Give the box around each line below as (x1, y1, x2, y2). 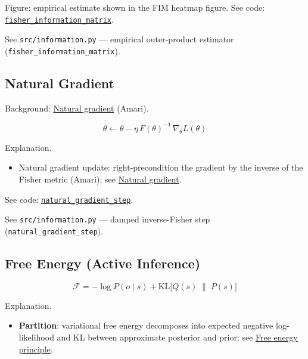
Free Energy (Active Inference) (5, 254, 201, 272)
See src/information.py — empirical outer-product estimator (5, 33, 234, 45)
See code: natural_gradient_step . (5, 193, 133, 205)
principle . (18, 342, 53, 355)
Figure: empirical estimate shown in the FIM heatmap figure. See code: (5, 1, 265, 13)
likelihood (18, 331, 54, 343)
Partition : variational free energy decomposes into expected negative (18, 319, 273, 332)
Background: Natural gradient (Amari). (5, 101, 149, 114)
